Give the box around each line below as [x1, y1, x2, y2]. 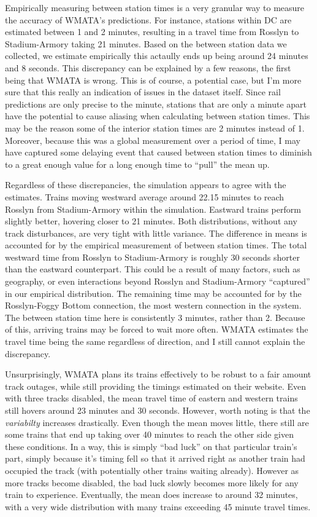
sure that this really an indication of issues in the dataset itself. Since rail [5, 85, 281, 98]
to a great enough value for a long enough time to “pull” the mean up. [5, 157, 270, 170]
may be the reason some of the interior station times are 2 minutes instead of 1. [5, 121, 305, 134]
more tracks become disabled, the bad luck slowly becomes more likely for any [5, 476, 299, 489]
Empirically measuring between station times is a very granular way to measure [5, 1, 305, 14]
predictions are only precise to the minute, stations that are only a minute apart [5, 97, 307, 110]
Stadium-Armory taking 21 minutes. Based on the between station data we [5, 37, 287, 50]
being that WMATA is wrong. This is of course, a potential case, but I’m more [5, 73, 302, 86]
